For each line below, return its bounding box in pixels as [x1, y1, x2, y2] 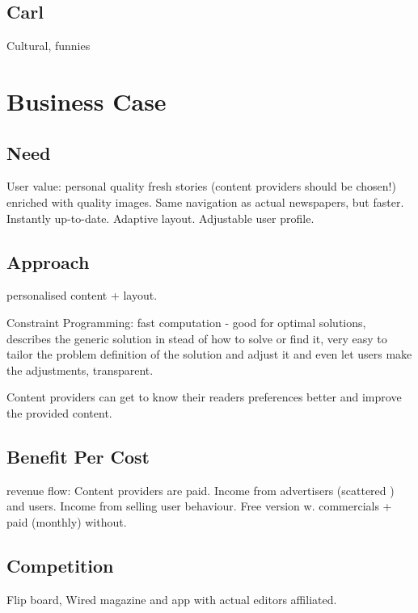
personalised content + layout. [6, 287, 158, 304]
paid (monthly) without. [6, 513, 127, 530]
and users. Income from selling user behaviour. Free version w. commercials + [6, 498, 392, 514]
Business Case [6, 84, 167, 117]
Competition [6, 552, 114, 577]
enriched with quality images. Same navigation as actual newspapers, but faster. [6, 193, 404, 210]
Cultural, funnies [6, 37, 91, 54]
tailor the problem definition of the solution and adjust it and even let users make [6, 346, 412, 363]
